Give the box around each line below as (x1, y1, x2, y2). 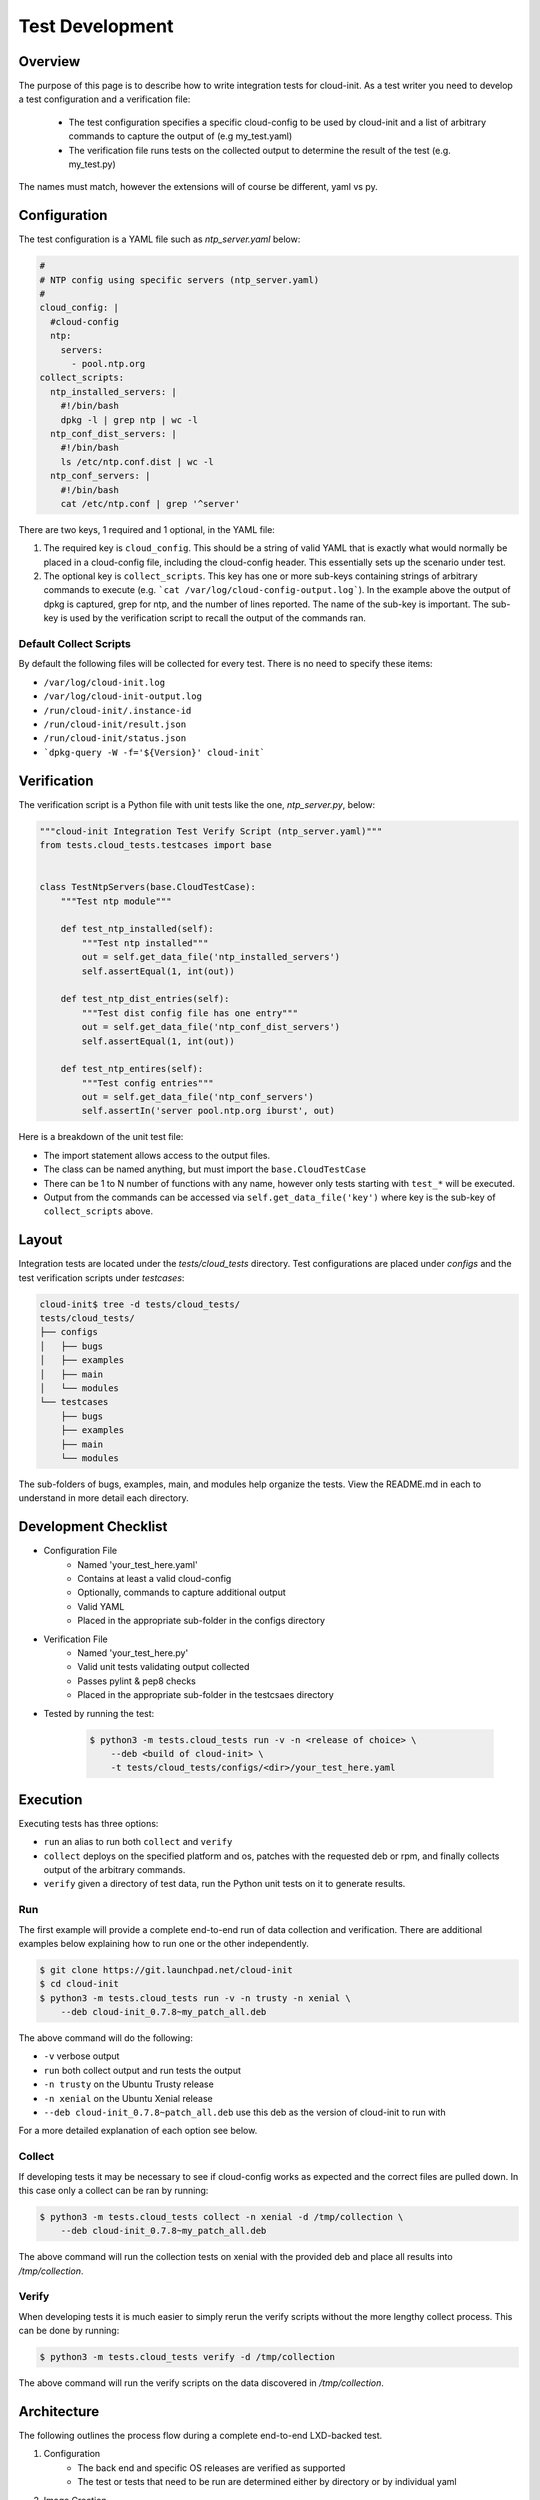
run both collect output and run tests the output (43, 2064, 242, 2076)
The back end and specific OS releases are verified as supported (77, 2461, 346, 2474)
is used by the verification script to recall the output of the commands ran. (60, 612, 367, 624)
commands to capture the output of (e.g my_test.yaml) (68, 130, 293, 142)
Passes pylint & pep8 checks (77, 1675, 197, 1687)
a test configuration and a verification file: (18, 93, 191, 105)
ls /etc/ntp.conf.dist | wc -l (60, 456, 214, 467)
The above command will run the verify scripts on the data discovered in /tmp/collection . (18, 2377, 385, 2389)
